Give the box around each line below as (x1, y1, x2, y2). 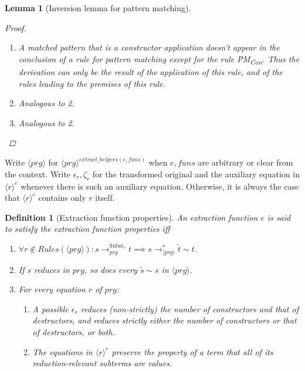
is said (267, 211, 291, 223)
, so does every (84, 263, 137, 275)
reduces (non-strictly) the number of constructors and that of (80, 302, 299, 315)
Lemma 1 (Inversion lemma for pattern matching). (5, 2, 191, 14)
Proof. (5, 21, 26, 33)
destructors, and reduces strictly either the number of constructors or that (32, 314, 297, 326)
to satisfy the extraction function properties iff (5, 222, 170, 235)
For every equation (18, 283, 86, 295)
